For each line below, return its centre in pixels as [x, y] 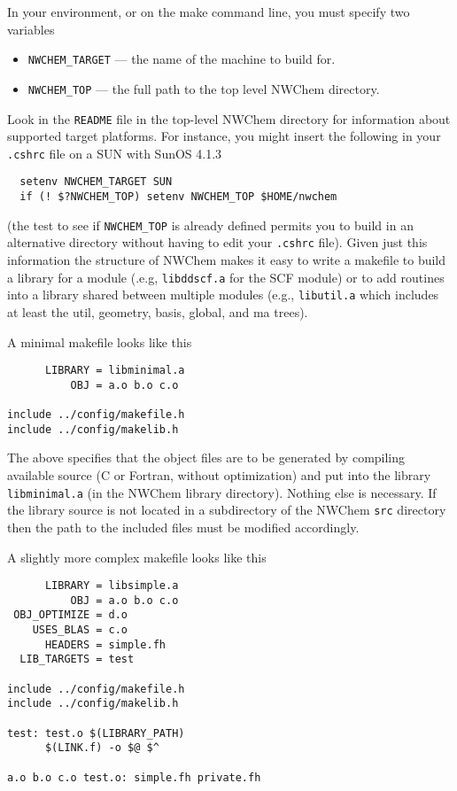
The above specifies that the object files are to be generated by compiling [206, 458]
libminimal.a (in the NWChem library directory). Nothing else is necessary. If [222, 492]
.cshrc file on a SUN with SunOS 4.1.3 [115, 153]
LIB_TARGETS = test [77, 659]
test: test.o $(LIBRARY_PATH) [96, 733]
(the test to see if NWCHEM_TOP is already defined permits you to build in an [210, 225]
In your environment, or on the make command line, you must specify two [209, 12]
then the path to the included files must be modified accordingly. [183, 527]
